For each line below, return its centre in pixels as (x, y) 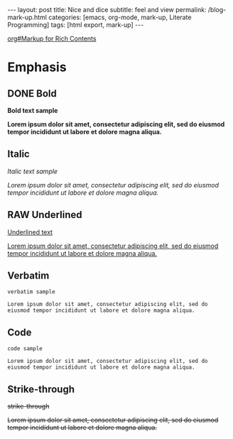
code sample (25, 349)
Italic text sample (33, 171)
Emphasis (37, 67)
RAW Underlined (45, 215)
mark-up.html (27, 17)
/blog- (217, 10)
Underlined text (30, 232)
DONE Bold (32, 93)
